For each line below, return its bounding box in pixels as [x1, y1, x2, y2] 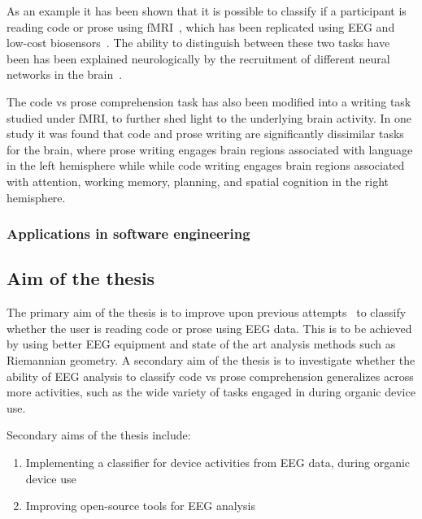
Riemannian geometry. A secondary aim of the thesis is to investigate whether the [7, 351, 415, 368]
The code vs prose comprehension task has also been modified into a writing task [7, 93, 411, 110]
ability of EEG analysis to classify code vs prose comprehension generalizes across [7, 367, 414, 384]
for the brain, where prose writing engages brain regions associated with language [7, 141, 413, 158]
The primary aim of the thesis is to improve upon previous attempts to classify [7, 304, 407, 321]
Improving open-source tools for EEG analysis [25, 497, 255, 514]
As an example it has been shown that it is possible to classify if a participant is [7, 2, 407, 19]
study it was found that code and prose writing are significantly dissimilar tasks [7, 125, 404, 142]
